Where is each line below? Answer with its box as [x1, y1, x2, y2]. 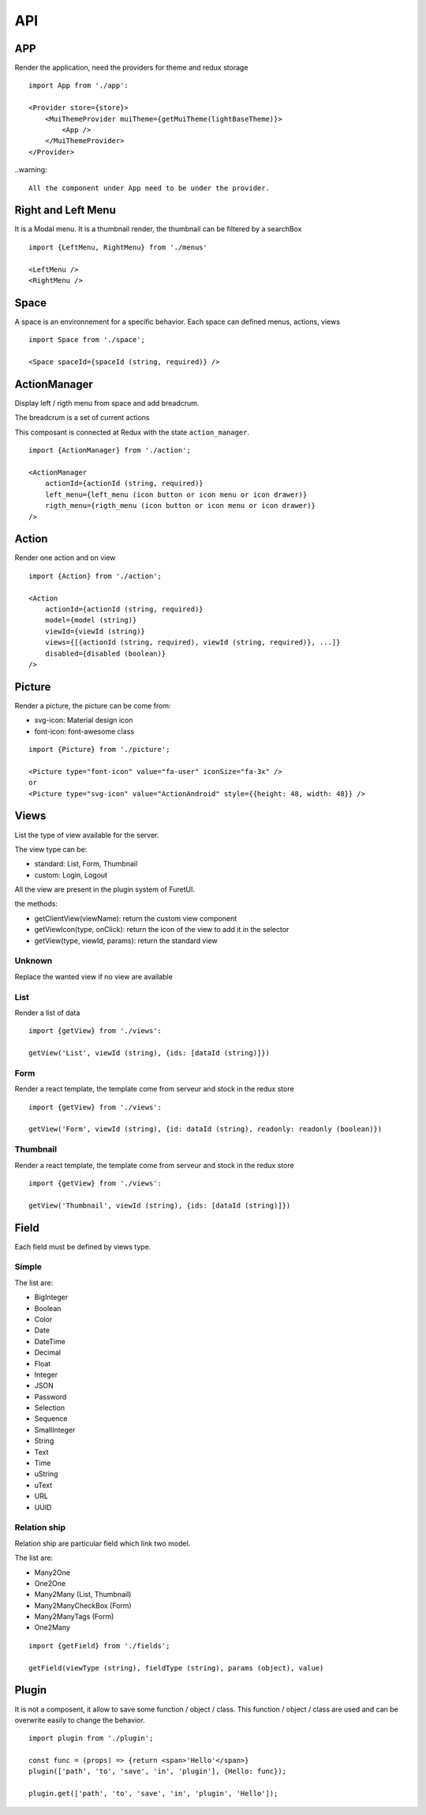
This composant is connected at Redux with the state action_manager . [14, 427, 250, 437]
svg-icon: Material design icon [34, 716, 133, 725]
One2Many [34, 1623, 71, 1633]
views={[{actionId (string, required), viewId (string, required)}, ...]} [44, 638, 341, 647]
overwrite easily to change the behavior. [14, 1715, 145, 1725]
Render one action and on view [14, 553, 116, 562]
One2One [34, 1578, 66, 1588]
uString [34, 1469, 58, 1479]
